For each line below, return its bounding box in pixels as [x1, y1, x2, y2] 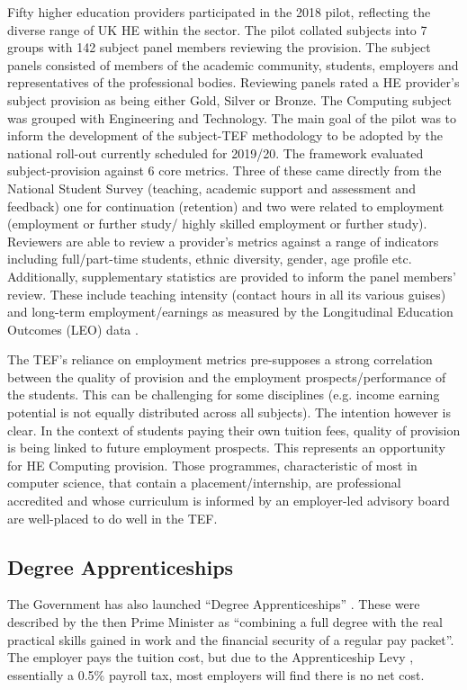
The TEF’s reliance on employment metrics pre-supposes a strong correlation [7, 350, 433, 369]
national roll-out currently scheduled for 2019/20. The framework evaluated [7, 143, 424, 162]
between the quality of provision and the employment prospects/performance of [7, 367, 446, 386]
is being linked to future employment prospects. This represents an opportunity [7, 438, 445, 457]
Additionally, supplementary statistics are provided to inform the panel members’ [7, 266, 456, 285]
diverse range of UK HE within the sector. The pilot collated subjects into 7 [7, 20, 427, 39]
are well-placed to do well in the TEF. [7, 508, 218, 527]
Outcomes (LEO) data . [7, 319, 139, 338]
